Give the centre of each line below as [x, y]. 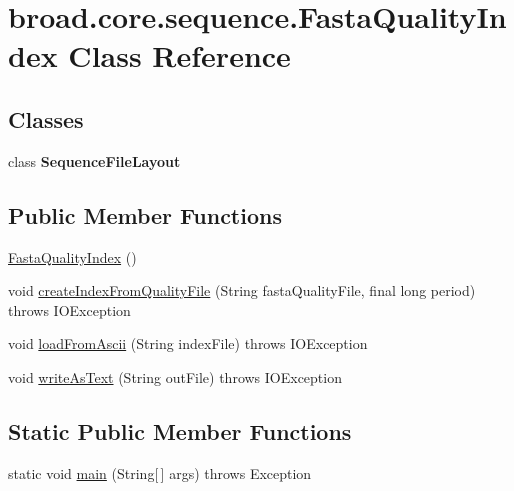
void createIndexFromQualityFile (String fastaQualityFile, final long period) [242, 290]
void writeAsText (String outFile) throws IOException [175, 376]
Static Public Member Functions [180, 430]
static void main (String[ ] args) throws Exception [160, 472]
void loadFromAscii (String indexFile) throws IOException [188, 343]
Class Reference [179, 55]
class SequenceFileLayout [94, 160]
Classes [46, 118]
